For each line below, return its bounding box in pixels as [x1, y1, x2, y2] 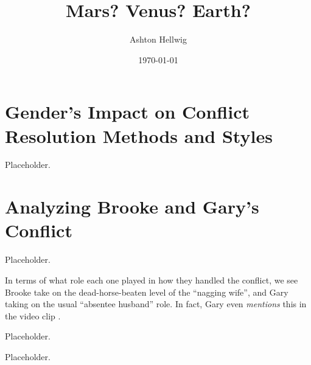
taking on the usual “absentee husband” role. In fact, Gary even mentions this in [5, 297, 307, 310]
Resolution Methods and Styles [5, 123, 273, 148]
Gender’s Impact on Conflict [5, 99, 250, 124]
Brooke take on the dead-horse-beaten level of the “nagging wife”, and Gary [5, 285, 288, 298]
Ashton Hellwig [130, 33, 187, 46]
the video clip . [5, 309, 61, 322]
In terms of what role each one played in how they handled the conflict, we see [5, 273, 298, 286]
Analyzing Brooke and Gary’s [5, 194, 259, 219]
